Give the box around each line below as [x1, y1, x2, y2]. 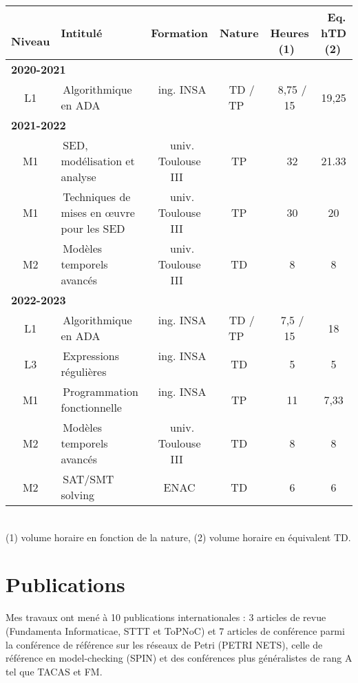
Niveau [11, 32, 50, 49]
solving [61, 487, 95, 503]
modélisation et [61, 153, 135, 169]
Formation [151, 25, 208, 41]
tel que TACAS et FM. [6, 664, 103, 678]
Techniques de [63, 189, 131, 204]
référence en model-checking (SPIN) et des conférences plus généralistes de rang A [6, 651, 352, 665]
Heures [270, 25, 309, 41]
